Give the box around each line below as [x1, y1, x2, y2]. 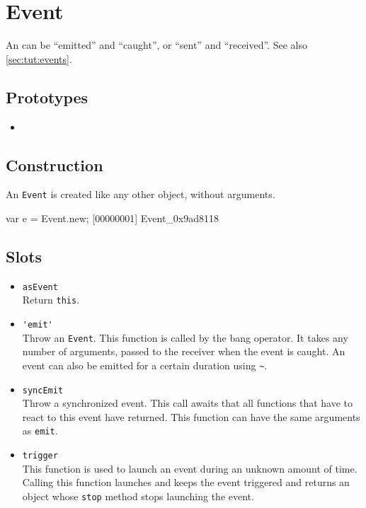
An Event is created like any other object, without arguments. [6, 187, 275, 202]
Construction [6, 154, 103, 175]
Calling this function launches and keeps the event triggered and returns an [22, 475, 350, 490]
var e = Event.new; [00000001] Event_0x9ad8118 [6, 210, 219, 225]
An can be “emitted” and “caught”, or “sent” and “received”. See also [6, 37, 308, 52]
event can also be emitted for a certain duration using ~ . [22, 357, 268, 372]
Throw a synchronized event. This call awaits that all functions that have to [22, 396, 353, 410]
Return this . [22, 292, 80, 307]
